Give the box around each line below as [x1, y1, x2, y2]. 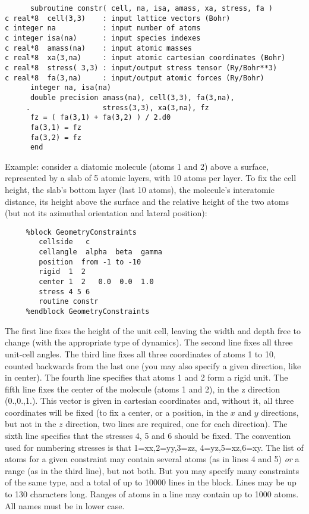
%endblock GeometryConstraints [26, 307, 150, 316]
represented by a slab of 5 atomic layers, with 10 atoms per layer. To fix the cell [5, 172, 297, 184]
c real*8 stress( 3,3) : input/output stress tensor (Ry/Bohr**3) [5, 63, 278, 72]
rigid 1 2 [39, 267, 86, 276]
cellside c [39, 238, 90, 247]
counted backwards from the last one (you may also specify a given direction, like [5, 359, 301, 372]
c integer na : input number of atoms [5, 24, 201, 33]
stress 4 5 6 [39, 287, 90, 296]
